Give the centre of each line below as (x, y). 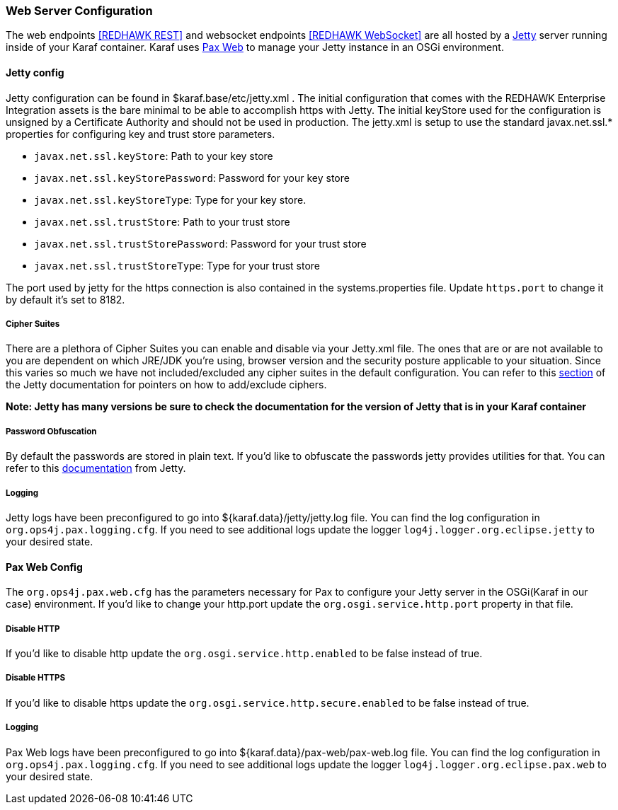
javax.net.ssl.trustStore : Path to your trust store (162, 221)
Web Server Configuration (79, 11)
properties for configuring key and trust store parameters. (141, 134)
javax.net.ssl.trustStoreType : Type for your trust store (177, 265)
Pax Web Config (44, 567)
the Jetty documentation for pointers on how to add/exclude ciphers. (166, 385)
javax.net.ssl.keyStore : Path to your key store (154, 156)
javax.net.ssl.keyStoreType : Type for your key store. (170, 199)
